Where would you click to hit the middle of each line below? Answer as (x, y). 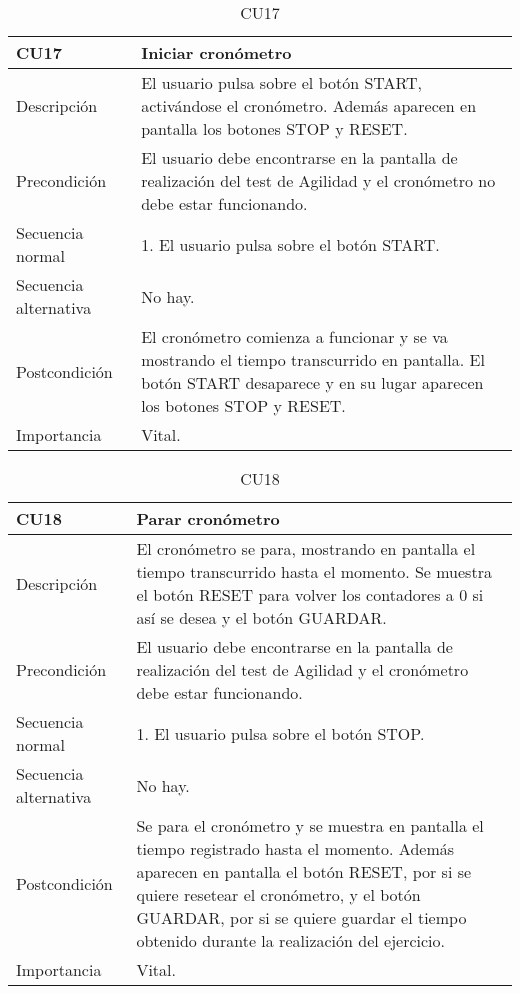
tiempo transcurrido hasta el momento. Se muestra (314, 571)
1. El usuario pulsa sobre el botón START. (290, 244)
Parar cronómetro (208, 518)
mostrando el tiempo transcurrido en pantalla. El (313, 359)
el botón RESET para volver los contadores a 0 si (310, 594)
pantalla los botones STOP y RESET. (274, 128)
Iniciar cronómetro (216, 52)
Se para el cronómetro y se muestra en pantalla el (310, 825)
